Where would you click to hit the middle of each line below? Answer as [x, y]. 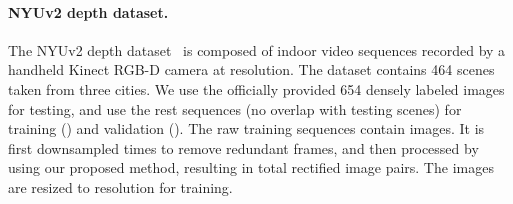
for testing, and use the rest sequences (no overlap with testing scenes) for [235, 108]
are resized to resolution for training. [120, 186]
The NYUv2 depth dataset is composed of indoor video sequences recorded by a [257, 49]
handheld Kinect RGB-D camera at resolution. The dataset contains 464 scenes [251, 69]
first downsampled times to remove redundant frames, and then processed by [243, 147]
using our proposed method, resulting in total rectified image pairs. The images [251, 167]
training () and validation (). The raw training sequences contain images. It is [246, 128]
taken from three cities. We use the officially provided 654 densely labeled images [256, 88]
